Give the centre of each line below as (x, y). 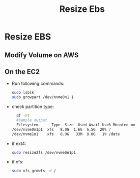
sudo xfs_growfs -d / (34, 171)
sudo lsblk (23, 93)
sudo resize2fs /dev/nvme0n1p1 (44, 152)
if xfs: (17, 162)
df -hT (23, 116)
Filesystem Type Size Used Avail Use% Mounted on (76, 125)
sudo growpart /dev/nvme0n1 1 (43, 97)
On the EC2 (22, 72)
